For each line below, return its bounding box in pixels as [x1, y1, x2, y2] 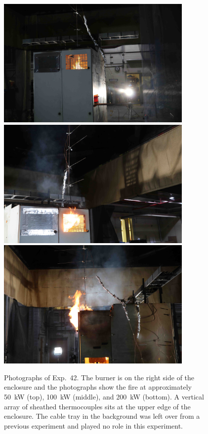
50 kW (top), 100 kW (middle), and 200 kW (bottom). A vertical [4, 391, 204, 401]
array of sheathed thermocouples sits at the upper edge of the [4, 401, 191, 411]
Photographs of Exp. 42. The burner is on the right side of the [4, 372, 195, 382]
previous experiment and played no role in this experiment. [4, 420, 183, 431]
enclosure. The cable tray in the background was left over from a [4, 411, 200, 421]
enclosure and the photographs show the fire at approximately [4, 382, 192, 392]
